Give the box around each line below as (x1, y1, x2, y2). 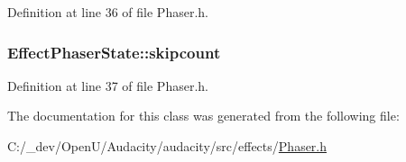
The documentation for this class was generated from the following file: (7, 106, 400, 125)
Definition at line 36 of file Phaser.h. (7, 3, 208, 21)
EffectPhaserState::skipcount (7, 40, 221, 63)
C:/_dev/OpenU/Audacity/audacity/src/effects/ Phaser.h (7, 137, 328, 155)
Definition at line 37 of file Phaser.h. (7, 76, 208, 94)
